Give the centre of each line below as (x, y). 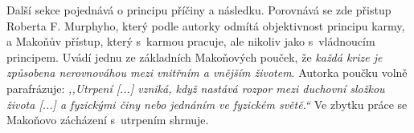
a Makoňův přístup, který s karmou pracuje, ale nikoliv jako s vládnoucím (191, 41)
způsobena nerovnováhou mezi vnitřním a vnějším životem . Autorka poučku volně (207, 73)
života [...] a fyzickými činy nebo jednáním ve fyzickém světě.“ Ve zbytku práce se (207, 104)
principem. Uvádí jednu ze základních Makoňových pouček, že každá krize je (195, 56)
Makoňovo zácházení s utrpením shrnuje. (108, 120)
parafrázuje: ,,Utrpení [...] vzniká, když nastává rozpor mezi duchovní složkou (196, 88)
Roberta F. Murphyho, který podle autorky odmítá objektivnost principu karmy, (206, 25)
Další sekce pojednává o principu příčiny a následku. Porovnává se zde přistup (199, 10)
